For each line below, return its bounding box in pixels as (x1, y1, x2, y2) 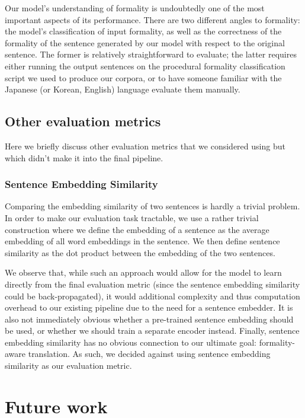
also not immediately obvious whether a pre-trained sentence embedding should (5, 312, 294, 325)
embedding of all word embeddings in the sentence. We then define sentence (5, 235, 280, 247)
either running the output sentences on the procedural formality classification (5, 59, 285, 72)
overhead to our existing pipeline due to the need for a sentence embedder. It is (5, 301, 293, 314)
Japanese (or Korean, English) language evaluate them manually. (5, 83, 240, 95)
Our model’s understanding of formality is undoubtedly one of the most (5, 2, 265, 14)
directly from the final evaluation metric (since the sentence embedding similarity (5, 277, 300, 290)
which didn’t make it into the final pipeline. (5, 151, 163, 164)
